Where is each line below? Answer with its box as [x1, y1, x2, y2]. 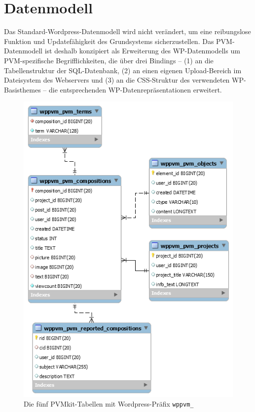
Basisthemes [4, 84, 41, 94]
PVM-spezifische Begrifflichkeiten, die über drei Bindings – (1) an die [4, 55, 214, 65]
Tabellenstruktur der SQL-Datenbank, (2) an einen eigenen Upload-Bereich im [4, 65, 242, 75]
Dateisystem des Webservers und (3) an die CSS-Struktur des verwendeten [4, 75, 230, 85]
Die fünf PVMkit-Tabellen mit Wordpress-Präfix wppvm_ [24, 399, 194, 409]
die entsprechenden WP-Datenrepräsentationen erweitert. [48, 84, 222, 94]
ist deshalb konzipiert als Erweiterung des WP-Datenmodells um [44, 46, 240, 56]
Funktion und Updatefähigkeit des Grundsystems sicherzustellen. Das [4, 36, 214, 46]
